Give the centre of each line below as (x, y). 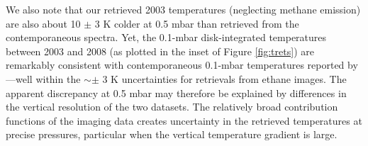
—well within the (43, 78)
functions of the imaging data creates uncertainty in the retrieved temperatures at (184, 120)
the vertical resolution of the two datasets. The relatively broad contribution (172, 107)
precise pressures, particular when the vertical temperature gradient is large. (172, 134)
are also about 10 (43, 23)
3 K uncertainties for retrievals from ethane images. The (224, 78)
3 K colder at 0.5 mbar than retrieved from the (197, 23)
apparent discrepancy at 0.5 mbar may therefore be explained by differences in (176, 92)
